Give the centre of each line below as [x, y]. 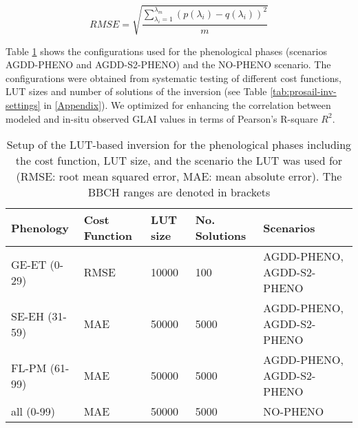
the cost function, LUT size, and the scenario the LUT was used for [179, 161]
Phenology [40, 227]
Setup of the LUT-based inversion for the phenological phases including [179, 145]
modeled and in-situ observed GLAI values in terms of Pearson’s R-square [162, 118]
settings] [23, 104]
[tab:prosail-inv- [303, 91]
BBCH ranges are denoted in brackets [179, 192]
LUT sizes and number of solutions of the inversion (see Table [136, 91]
